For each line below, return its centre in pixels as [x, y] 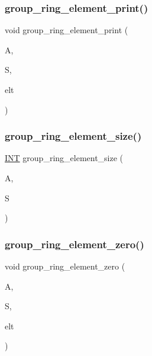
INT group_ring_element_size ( [64, 158]
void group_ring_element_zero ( [65, 266]
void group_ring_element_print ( [67, 30]
